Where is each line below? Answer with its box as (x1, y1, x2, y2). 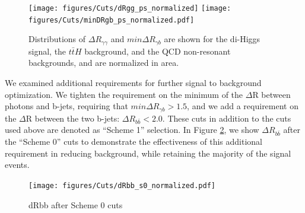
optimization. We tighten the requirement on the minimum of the (5, 88, 243, 100)
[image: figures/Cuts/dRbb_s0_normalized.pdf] (28, 181, 215, 190)
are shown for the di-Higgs (164, 33, 260, 45)
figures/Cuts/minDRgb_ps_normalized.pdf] (28, 15, 195, 24)
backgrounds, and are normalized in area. (28, 56, 179, 69)
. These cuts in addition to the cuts (162, 112, 291, 124)
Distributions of (28, 33, 86, 45)
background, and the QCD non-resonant (84, 44, 231, 57)
